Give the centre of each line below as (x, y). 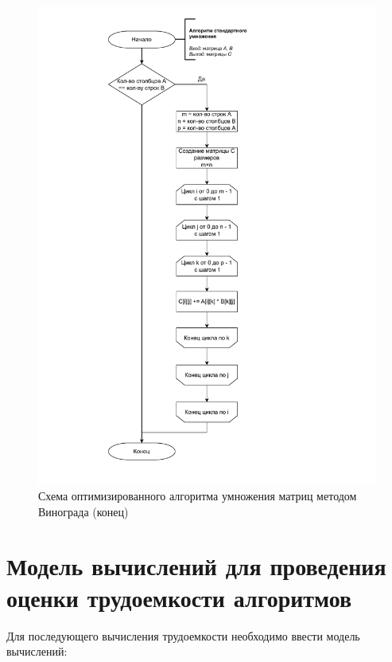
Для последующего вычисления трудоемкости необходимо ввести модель (183, 635)
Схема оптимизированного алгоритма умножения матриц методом (198, 496)
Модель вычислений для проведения (196, 566)
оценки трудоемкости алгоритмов (179, 597)
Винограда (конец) (83, 511)
